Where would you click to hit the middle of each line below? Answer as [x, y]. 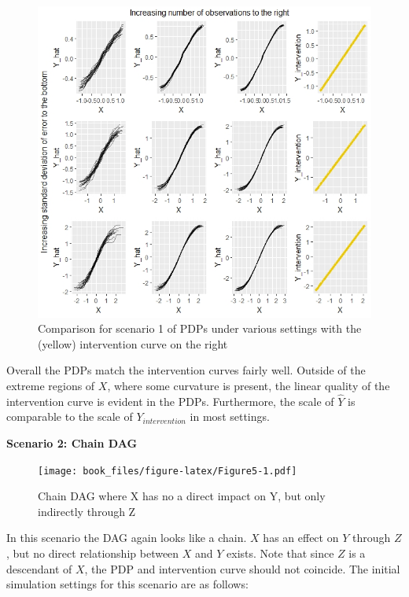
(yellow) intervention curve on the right [133, 343]
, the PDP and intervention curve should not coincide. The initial [242, 568]
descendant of [39, 568]
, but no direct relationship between [93, 553]
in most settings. [230, 416]
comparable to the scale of [70, 416]
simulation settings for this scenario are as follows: [127, 584]
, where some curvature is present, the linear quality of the [249, 385]
